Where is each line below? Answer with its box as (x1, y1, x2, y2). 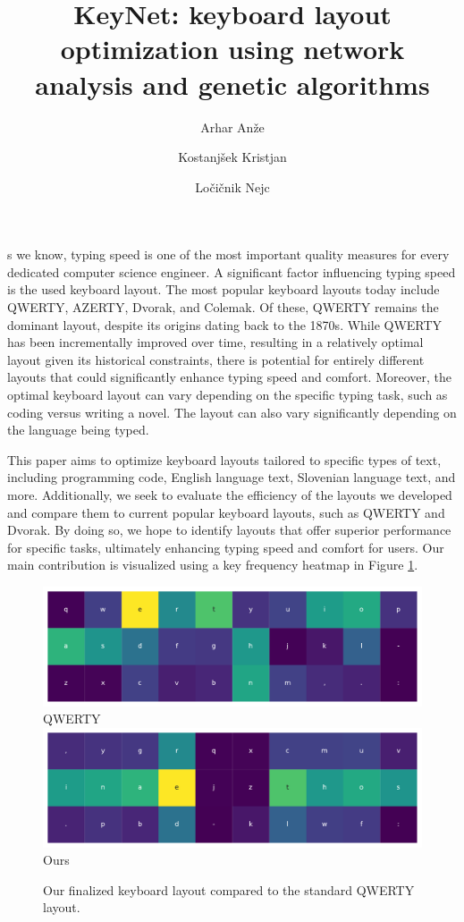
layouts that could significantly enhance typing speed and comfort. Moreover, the (7, 368, 451, 386)
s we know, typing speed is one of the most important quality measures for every (7, 245, 450, 264)
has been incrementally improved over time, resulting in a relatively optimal (7, 333, 424, 351)
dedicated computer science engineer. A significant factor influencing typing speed (7, 262, 456, 281)
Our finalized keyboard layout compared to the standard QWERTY (43, 880, 415, 899)
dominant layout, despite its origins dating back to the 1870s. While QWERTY (7, 315, 443, 334)
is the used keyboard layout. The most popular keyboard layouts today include (7, 280, 440, 299)
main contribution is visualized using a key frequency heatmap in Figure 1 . (7, 555, 418, 574)
